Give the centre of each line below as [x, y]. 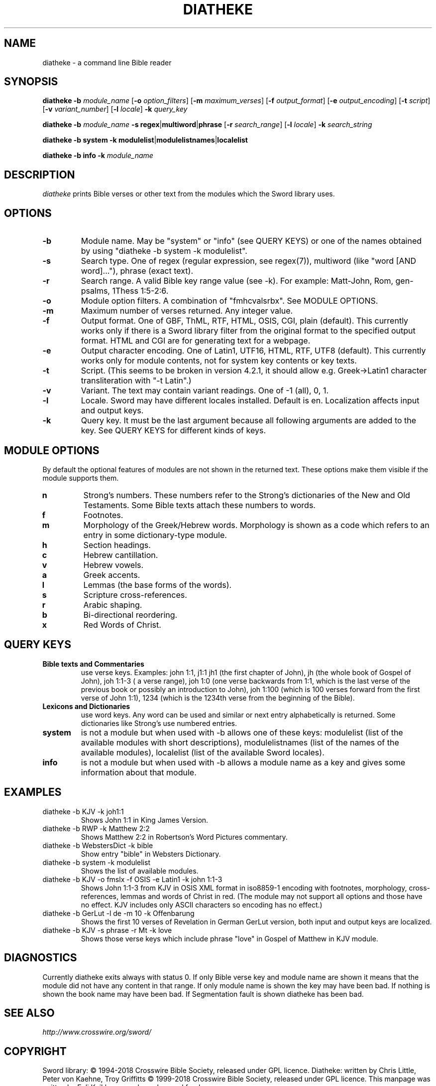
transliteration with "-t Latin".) [136, 381]
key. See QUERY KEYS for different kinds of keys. [173, 431]
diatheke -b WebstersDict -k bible [98, 845]
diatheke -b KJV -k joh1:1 [83, 811]
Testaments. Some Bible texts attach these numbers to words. [199, 505]
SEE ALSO [29, 1013]
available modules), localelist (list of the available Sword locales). [203, 752]
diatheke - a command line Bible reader [107, 62]
